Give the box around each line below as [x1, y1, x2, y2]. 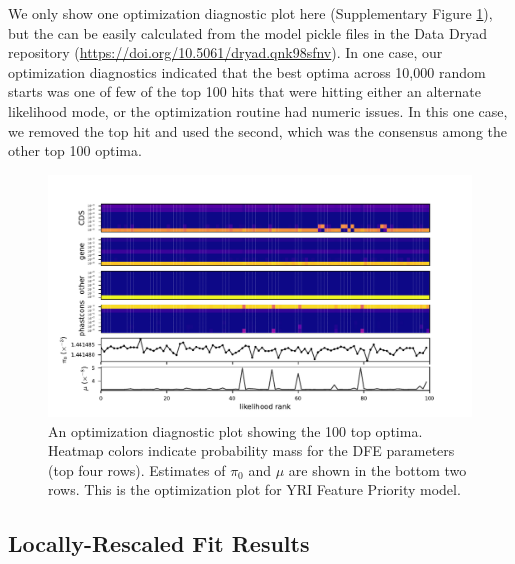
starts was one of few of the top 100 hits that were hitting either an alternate [8, 81, 481, 102]
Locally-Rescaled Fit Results [8, 528, 310, 559]
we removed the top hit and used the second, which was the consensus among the [8, 120, 507, 141]
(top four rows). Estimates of [48, 459, 226, 480]
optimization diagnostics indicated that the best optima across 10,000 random [8, 61, 486, 82]
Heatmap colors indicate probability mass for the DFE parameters [48, 440, 455, 461]
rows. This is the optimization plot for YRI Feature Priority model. [48, 479, 461, 500]
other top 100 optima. [8, 140, 142, 161]
